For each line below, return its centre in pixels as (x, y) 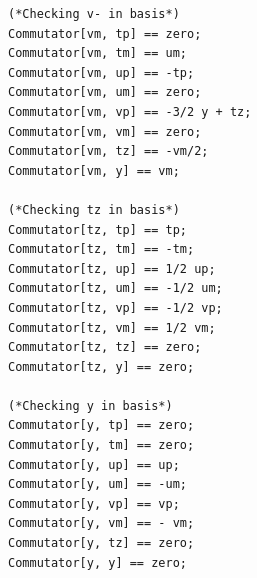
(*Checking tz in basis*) (94, 209)
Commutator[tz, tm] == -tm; (101, 249)
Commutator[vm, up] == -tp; (101, 72)
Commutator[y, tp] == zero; (101, 425)
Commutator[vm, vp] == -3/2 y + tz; (130, 111)
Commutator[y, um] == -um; (97, 484)
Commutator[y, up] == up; (94, 464)
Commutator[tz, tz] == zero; (105, 347)
